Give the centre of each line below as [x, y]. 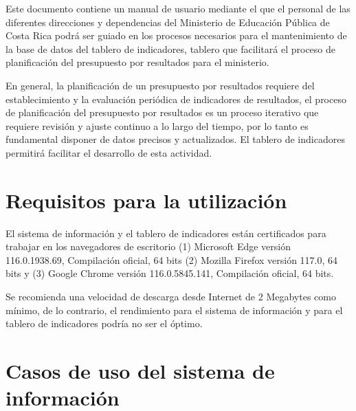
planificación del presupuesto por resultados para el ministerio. [137, 62]
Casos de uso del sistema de [140, 370]
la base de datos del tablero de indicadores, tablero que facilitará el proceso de [170, 48]
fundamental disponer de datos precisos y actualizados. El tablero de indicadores [175, 139]
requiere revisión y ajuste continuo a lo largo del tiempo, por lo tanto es [157, 125]
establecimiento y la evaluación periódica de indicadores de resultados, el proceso [176, 99]
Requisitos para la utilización [146, 200]
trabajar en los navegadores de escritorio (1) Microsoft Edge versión [148, 246]
